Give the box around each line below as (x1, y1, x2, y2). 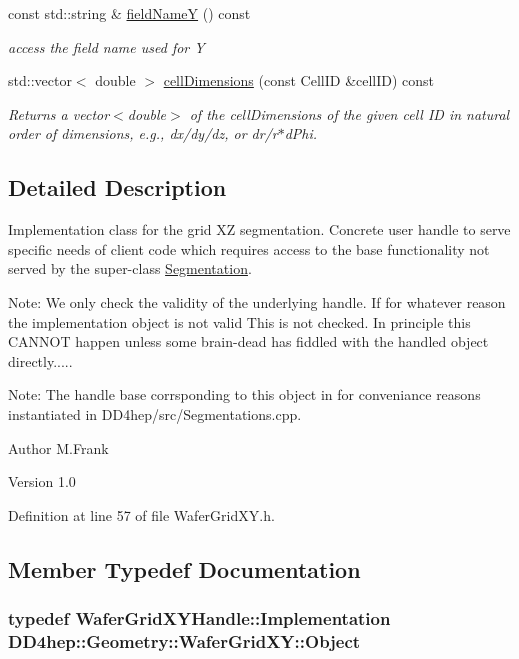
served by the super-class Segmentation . (8, 258, 252, 279)
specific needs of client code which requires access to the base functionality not (8, 238, 490, 259)
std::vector (8, 70, 72, 91)
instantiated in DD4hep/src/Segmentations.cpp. (8, 403, 302, 424)
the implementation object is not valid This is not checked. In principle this (8, 311, 471, 332)
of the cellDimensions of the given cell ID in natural (189, 103, 510, 124)
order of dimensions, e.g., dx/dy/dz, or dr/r (8, 123, 278, 144)
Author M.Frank (8, 437, 109, 458)
